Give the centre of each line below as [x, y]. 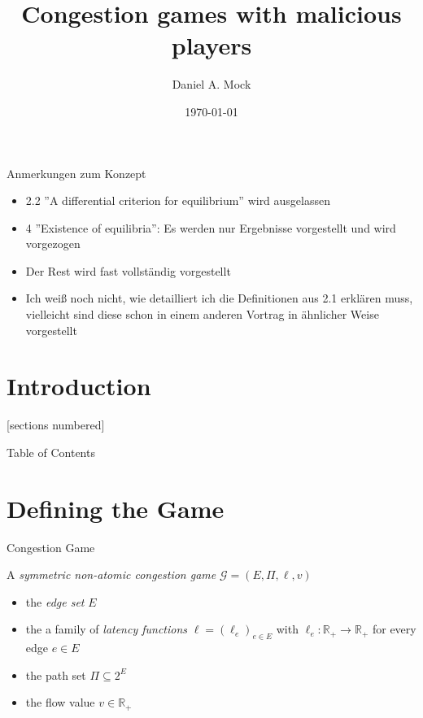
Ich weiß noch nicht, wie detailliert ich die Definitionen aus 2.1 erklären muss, [219, 298]
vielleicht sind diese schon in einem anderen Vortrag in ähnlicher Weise [202, 314]
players [211, 45]
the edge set [55, 601]
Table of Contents [51, 452]
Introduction [79, 386]
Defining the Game [116, 508]
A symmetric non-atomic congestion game [111, 574]
